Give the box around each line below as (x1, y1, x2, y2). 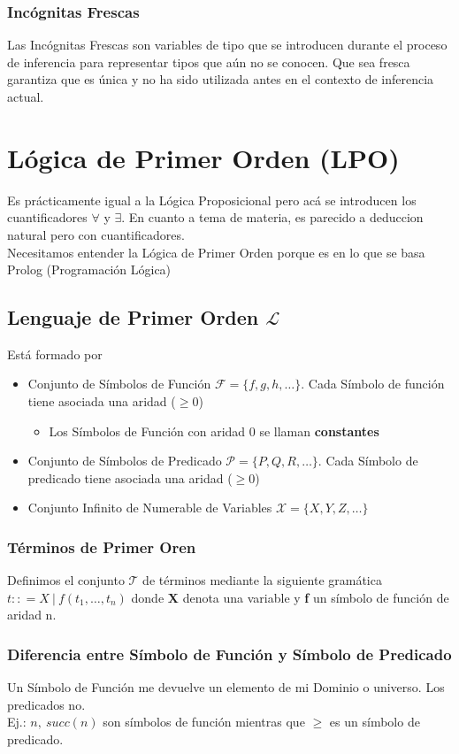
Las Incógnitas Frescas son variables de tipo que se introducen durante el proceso (7, 35, 448, 54)
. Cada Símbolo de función (301, 374, 445, 393)
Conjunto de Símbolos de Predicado (27, 451, 222, 470)
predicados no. (7, 695, 86, 713)
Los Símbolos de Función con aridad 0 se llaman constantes (49, 421, 379, 440)
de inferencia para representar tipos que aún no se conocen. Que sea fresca (7, 52, 410, 71)
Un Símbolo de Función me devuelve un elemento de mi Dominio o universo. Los (7, 678, 445, 696)
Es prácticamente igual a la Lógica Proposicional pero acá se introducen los (7, 190, 417, 209)
